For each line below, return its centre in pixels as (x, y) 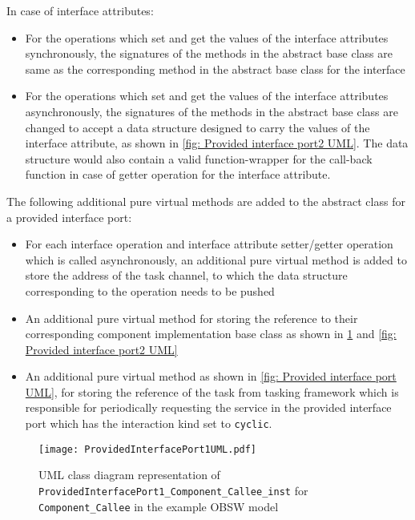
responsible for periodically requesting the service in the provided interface (208, 407)
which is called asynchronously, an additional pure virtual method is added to (216, 259)
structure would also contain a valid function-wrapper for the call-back (199, 158)
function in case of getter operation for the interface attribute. (178, 174)
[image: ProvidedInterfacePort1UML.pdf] (148, 449)
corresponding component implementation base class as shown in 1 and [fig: (211, 334)
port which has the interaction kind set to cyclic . (149, 423)
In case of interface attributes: (80, 10)
